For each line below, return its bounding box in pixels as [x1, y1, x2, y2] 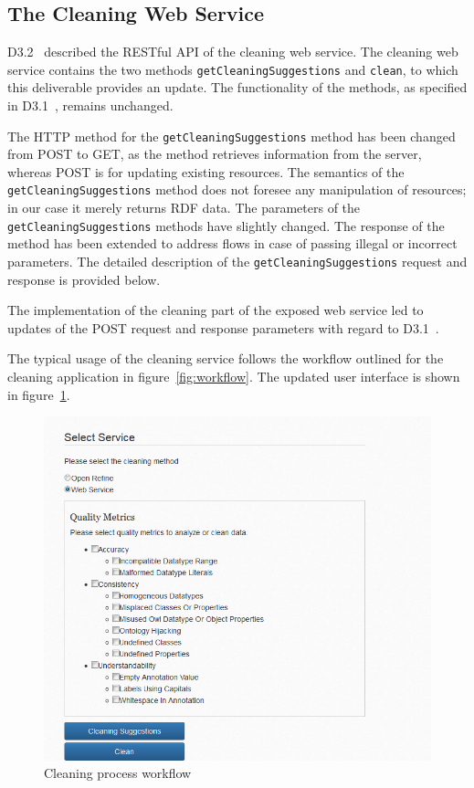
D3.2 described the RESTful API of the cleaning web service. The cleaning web [7, 42, 458, 61]
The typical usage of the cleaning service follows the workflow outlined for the [7, 349, 444, 368]
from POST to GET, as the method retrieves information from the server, [7, 144, 422, 163]
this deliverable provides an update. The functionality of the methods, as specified [7, 78, 468, 97]
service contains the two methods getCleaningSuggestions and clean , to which [7, 59, 458, 79]
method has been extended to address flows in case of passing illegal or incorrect [7, 234, 458, 253]
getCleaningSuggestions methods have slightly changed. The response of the [7, 215, 445, 235]
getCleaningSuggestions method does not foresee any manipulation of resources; [7, 180, 467, 199]
